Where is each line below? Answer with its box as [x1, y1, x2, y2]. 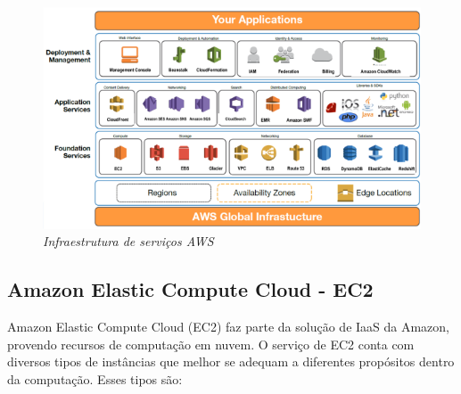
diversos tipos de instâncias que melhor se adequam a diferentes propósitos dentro [7, 352, 455, 371]
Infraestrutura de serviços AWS [43, 232, 214, 250]
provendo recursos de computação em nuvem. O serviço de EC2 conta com [7, 334, 415, 353]
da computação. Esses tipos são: [7, 369, 183, 388]
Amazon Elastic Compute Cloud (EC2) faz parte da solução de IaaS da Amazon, [7, 317, 450, 336]
